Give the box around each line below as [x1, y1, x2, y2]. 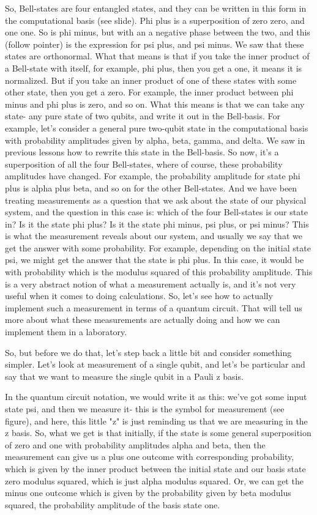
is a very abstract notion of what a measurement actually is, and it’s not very [5, 277, 296, 290]
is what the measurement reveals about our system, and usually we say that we [5, 229, 302, 242]
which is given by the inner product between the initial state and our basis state [5, 462, 306, 475]
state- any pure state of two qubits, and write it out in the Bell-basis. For [5, 109, 281, 122]
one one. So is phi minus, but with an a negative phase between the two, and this [5, 26, 310, 39]
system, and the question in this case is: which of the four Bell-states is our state [5, 206, 308, 218]
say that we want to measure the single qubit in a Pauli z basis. [5, 369, 244, 382]
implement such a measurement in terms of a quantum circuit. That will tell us [5, 301, 302, 314]
